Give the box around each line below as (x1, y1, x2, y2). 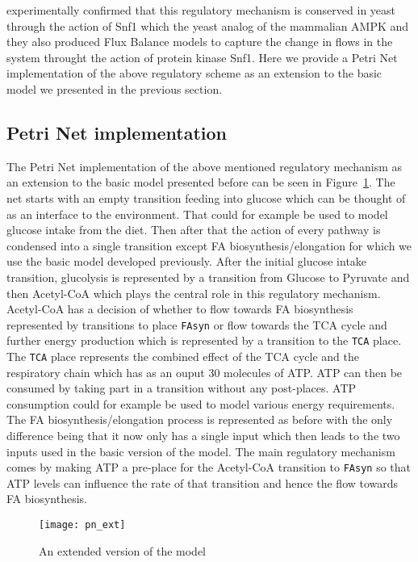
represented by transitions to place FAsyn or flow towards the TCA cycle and (6, 316, 387, 333)
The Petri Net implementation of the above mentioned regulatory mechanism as (6, 157, 403, 174)
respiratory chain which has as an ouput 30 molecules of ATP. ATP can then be (6, 363, 403, 380)
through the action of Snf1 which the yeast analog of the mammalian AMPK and (6, 17, 409, 34)
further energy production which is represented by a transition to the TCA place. (6, 332, 402, 349)
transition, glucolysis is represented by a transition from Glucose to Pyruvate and (6, 268, 410, 285)
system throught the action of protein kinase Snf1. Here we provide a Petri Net (6, 48, 398, 65)
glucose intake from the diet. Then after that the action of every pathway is (6, 221, 381, 238)
